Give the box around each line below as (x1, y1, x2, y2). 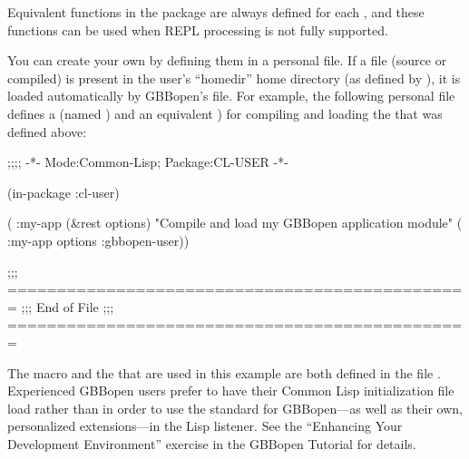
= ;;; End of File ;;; (7, 297, 114, 316)
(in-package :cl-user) (7, 182, 120, 201)
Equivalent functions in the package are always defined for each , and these (7, 3, 425, 21)
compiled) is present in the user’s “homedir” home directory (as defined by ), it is (7, 68, 461, 87)
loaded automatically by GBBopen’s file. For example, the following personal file (7, 86, 455, 105)
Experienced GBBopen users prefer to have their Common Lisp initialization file (7, 381, 454, 400)
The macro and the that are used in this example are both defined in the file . (7, 363, 441, 382)
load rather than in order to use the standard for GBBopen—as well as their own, (7, 398, 463, 417)
